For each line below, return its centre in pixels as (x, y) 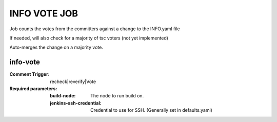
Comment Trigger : (29, 74)
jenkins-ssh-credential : (76, 103)
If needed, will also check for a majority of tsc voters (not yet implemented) (89, 38)
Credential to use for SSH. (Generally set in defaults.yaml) (152, 110)
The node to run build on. (117, 96)
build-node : (63, 96)
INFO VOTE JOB (44, 13)
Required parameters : (33, 89)
